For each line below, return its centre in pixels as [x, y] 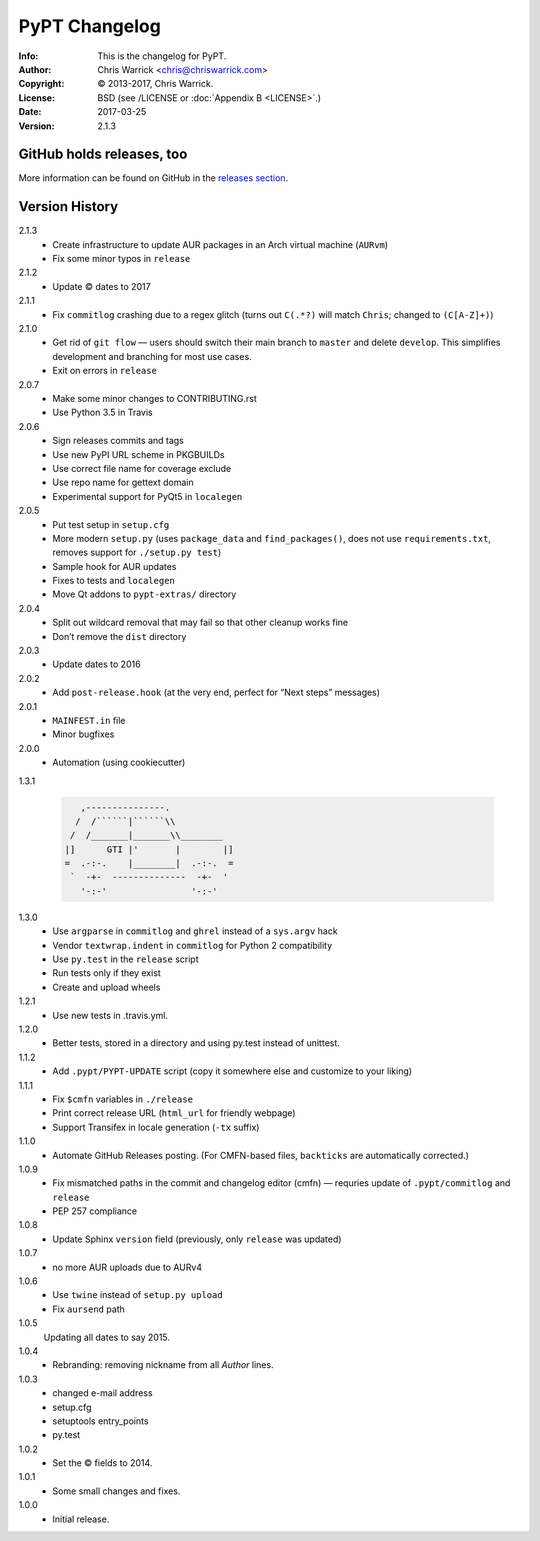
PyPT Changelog [90, 26]
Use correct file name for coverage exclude [142, 468]
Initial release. [81, 1519]
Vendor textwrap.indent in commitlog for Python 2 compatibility [192, 945]
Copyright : [41, 84]
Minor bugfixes [83, 734]
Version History [68, 206]
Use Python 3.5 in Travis [103, 412]
